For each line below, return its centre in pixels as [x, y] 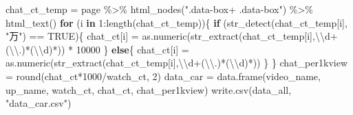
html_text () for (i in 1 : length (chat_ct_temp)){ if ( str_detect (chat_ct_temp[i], [176, 22]
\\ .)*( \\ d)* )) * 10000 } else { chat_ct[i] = [99, 49]
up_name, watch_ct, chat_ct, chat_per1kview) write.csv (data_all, [149, 89]
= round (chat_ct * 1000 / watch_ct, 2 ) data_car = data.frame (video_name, [163, 76]
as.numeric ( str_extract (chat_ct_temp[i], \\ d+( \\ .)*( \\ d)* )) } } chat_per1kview [176, 63]
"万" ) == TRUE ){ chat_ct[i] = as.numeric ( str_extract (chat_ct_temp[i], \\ [165, 36]
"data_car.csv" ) [39, 103]
